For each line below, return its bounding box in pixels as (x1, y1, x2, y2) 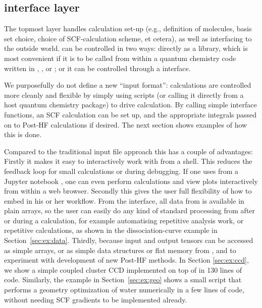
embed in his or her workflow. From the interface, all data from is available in (4, 195, 244, 206)
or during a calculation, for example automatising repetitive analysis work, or (4, 215, 244, 225)
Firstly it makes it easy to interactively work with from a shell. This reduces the (4, 156, 252, 166)
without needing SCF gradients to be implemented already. (4, 294, 187, 304)
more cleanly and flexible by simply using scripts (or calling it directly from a (4, 89, 244, 100)
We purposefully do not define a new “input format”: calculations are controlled (4, 80, 251, 90)
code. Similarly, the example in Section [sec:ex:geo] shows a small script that (4, 274, 242, 285)
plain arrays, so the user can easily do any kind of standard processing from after (4, 205, 255, 216)
